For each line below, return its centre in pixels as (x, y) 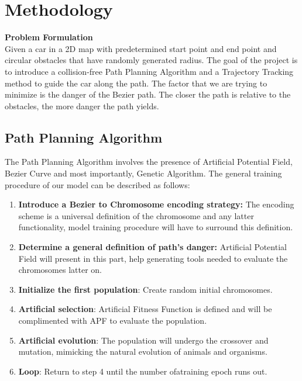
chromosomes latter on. (60, 270)
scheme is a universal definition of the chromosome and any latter (136, 215)
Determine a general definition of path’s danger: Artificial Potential (152, 247)
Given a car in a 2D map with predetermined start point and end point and (141, 48)
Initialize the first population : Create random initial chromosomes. (145, 289)
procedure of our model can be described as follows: (97, 184)
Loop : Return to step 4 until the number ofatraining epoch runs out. (143, 371)
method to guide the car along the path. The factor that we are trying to (136, 83)
